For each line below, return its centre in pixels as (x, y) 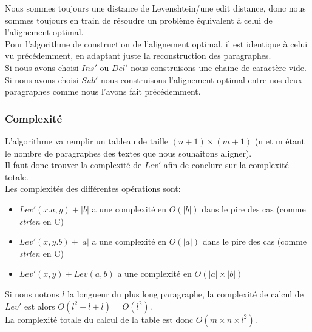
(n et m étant (280, 141)
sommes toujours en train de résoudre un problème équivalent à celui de (139, 20)
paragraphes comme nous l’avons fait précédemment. (103, 91)
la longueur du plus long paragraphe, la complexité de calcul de (185, 293)
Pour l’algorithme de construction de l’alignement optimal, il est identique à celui (156, 43)
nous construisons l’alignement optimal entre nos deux (202, 79)
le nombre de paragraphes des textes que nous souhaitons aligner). (128, 153)
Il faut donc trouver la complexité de (73, 165)
